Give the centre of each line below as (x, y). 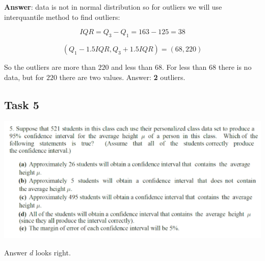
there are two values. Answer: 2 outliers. (122, 77)
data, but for (24, 77)
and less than (132, 67)
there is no (235, 67)
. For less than (184, 67)
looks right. (53, 252)
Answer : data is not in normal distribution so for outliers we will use (113, 7)
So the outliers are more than (50, 67)
